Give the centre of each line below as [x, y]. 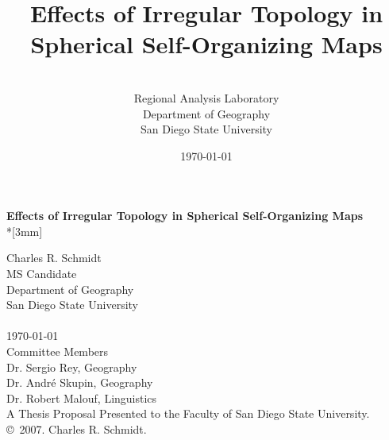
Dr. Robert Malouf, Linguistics [82, 398]
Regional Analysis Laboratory [206, 97]
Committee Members [58, 351]
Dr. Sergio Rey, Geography [72, 367]
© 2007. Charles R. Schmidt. [77, 429]
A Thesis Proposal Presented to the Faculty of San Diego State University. [188, 413]
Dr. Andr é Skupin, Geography [80, 382]
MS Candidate [42, 274]
